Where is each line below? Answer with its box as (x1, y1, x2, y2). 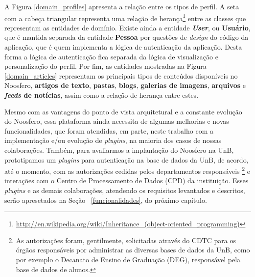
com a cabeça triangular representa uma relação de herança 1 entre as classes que (4, 11, 246, 23)
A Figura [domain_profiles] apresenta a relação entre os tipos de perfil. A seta (4, 1, 239, 11)
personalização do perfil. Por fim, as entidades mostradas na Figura (4, 61, 207, 71)
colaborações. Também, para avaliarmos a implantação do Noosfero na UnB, (4, 144, 234, 155)
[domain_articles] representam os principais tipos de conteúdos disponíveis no (4, 70, 238, 81)
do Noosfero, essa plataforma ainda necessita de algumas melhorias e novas (4, 116, 229, 126)
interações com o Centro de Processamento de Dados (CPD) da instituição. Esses (4, 175, 249, 186)
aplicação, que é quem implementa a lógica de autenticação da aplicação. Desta (4, 42, 242, 52)
